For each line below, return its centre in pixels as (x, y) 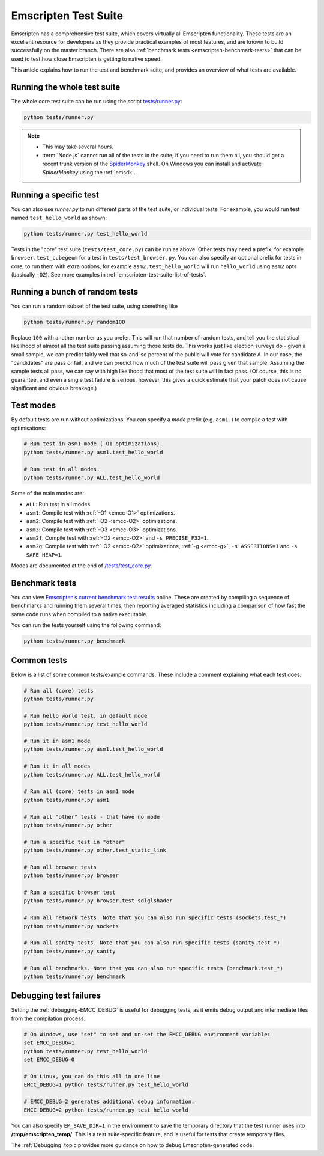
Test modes (34, 405)
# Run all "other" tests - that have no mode (92, 817)
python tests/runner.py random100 (74, 322)
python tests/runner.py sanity (70, 951)
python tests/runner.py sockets (71, 926)
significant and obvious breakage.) (54, 388)
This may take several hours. (78, 147)
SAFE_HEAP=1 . (44, 555)
